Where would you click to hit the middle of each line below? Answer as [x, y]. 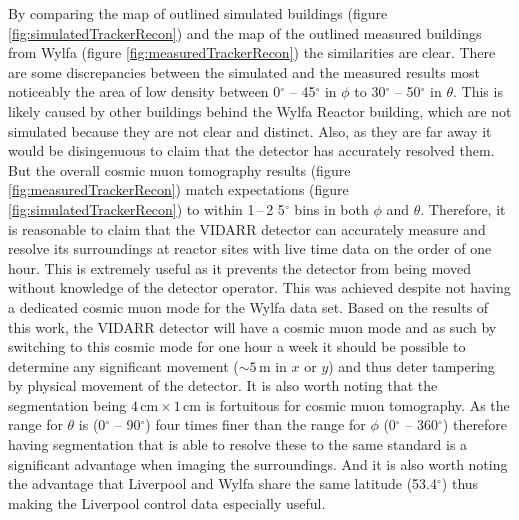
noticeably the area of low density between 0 [144, 91]
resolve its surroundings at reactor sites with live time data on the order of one [250, 248]
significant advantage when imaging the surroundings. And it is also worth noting [258, 463]
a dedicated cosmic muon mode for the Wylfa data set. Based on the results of [248, 306]
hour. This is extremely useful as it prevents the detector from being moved [239, 267]
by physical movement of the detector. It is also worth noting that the [223, 385]
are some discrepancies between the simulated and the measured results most [244, 71]
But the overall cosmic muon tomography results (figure [179, 169]
